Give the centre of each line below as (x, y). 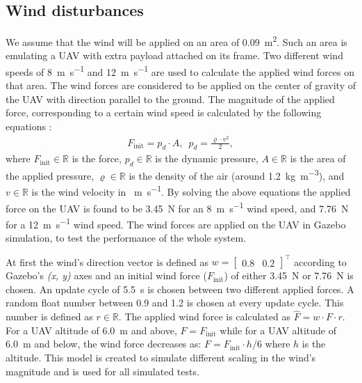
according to (320, 261)
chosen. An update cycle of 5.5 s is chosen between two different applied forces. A (180, 289)
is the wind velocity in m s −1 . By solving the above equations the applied (191, 191)
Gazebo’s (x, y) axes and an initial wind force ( (106, 275)
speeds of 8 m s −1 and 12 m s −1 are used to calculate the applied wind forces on (180, 71)
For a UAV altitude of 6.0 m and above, (91, 330)
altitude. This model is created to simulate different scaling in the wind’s (161, 358)
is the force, (97, 158)
